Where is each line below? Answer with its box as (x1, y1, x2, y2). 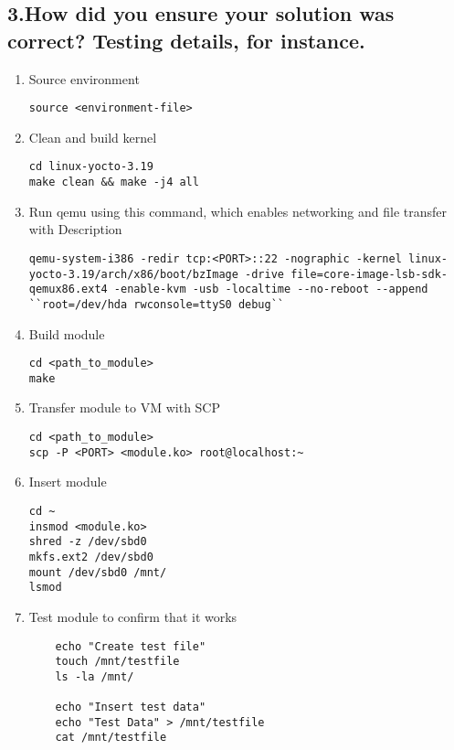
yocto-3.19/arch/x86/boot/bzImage (28, 267, 238, 281)
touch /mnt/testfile (55, 655, 180, 669)
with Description (28, 220, 122, 239)
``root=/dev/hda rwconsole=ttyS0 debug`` (28, 297, 284, 311)
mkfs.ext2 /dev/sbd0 (28, 550, 153, 563)
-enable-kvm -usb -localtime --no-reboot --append (113, 283, 428, 296)
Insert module (28, 472, 107, 491)
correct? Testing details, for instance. (7, 26, 365, 54)
